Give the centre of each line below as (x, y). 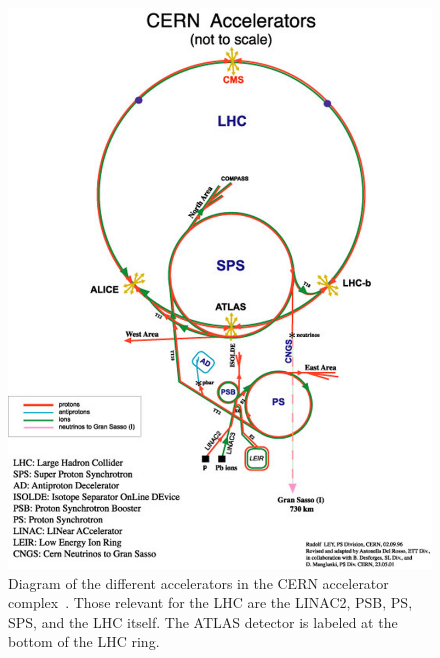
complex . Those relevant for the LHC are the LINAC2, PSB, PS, (210, 602)
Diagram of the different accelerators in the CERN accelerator (198, 582)
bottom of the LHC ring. (84, 641)
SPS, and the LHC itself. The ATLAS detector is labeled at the (203, 621)
